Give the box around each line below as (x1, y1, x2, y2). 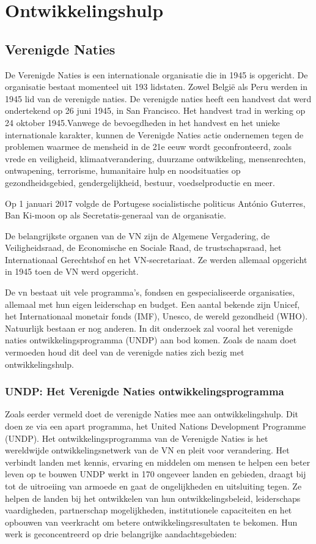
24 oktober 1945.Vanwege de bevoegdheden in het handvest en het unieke (5, 116, 280, 129)
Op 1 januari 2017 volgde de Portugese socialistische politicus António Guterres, (5, 196, 306, 209)
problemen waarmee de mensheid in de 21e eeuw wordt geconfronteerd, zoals (5, 140, 292, 153)
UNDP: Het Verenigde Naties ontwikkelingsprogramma (5, 384, 284, 399)
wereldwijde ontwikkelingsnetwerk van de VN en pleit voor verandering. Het (5, 444, 290, 456)
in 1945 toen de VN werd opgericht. (5, 265, 139, 278)
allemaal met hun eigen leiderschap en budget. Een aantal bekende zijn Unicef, (5, 297, 300, 310)
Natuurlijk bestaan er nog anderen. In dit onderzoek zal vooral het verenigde (5, 321, 293, 334)
